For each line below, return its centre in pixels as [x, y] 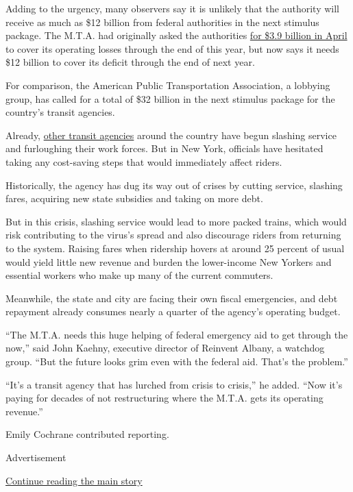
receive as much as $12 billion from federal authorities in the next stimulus [162, 22]
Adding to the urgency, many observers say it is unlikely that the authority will [172, 8]
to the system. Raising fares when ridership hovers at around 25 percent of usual [175, 248]
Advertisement [36, 457]
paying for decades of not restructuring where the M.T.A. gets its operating [165, 398]
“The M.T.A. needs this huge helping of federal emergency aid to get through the [177, 334]
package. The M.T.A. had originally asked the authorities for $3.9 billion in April [176, 35]
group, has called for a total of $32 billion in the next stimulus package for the [170, 98]
